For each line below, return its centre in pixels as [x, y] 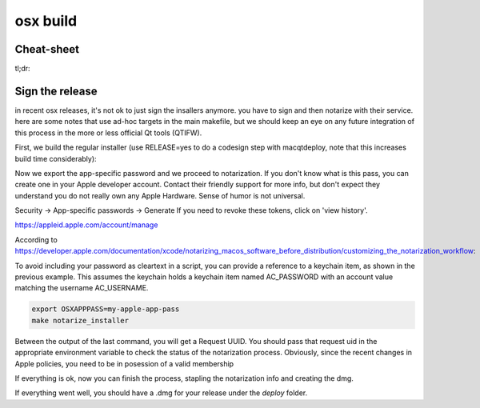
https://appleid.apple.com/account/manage [86, 225]
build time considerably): [56, 158]
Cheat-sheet [47, 49]
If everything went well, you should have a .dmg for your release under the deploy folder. [161, 393]
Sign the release [56, 91]
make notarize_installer [80, 320]
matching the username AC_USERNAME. [82, 288]
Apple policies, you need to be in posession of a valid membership [124, 363]
